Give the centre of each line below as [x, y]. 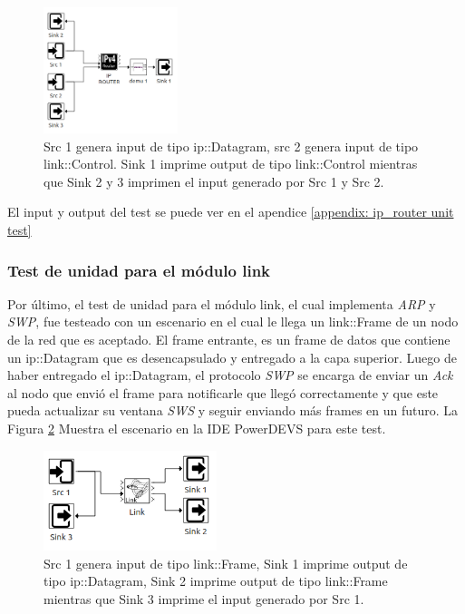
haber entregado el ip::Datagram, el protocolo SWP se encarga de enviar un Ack [230, 375]
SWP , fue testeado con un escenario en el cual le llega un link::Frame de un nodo [233, 322]
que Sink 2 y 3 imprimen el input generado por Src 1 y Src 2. [214, 181]
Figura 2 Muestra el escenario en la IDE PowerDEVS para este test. [197, 428]
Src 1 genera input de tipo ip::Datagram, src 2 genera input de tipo [231, 146]
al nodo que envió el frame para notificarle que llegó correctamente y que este [223, 392]
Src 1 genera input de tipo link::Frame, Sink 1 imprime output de [226, 563]
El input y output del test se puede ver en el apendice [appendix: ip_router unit [231, 212]
